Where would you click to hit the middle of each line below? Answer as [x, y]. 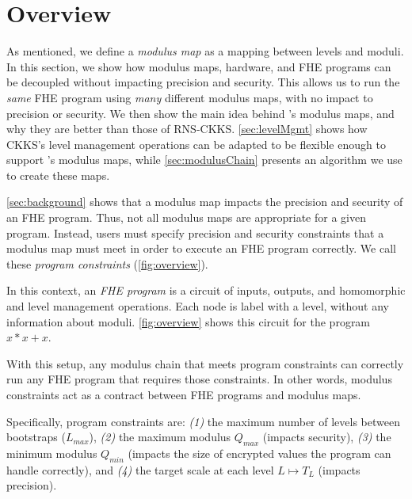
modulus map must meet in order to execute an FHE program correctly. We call [201, 248]
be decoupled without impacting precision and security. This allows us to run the [203, 82]
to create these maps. [58, 175]
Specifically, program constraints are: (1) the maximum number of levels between [203, 421]
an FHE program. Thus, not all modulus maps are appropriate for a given [186, 217]
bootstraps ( [36, 437]
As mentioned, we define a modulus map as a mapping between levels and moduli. [205, 51]
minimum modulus [52, 453]
